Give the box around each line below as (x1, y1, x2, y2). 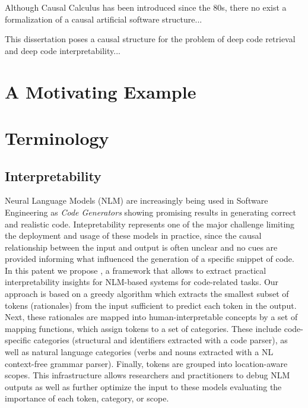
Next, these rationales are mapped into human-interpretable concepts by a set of (5, 311, 298, 323)
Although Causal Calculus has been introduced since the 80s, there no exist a (5, 1, 287, 13)
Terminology (5, 125, 109, 150)
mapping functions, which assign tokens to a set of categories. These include (5, 322, 282, 334)
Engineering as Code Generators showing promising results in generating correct (5, 205, 297, 218)
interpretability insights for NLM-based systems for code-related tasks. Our (5, 276, 279, 288)
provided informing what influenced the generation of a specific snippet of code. (5, 252, 294, 265)
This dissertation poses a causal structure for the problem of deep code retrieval (5, 33, 296, 45)
